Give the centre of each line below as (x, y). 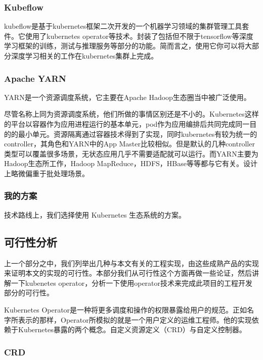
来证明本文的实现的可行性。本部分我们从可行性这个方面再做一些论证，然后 (128, 273)
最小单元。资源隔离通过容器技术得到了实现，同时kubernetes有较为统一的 (138, 134)
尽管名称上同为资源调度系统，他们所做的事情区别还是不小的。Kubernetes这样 (131, 114)
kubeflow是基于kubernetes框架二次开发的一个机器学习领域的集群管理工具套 (127, 26)
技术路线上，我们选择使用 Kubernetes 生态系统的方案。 (95, 214)
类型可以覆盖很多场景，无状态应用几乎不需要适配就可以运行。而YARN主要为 (131, 153)
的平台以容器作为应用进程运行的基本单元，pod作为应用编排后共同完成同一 (127, 124)
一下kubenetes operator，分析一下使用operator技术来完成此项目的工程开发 (132, 282)
